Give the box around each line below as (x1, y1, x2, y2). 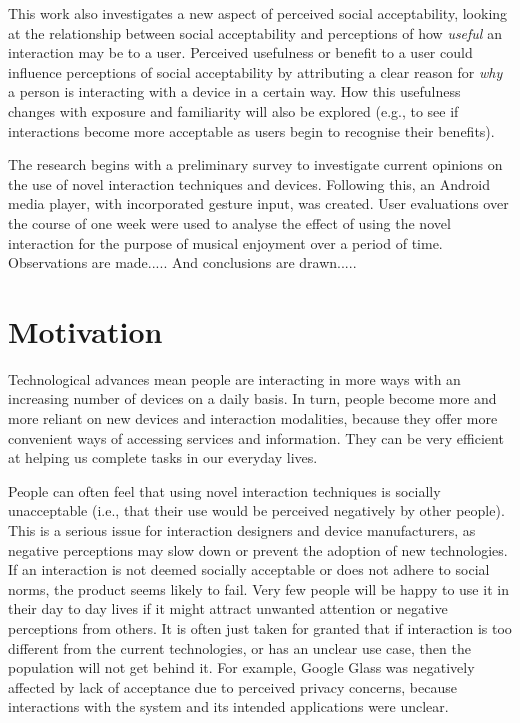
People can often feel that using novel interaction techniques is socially (8, 480, 441, 501)
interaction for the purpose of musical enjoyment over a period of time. (8, 232, 443, 253)
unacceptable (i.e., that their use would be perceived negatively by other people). (8, 500, 505, 521)
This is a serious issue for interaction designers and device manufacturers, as (8, 520, 476, 540)
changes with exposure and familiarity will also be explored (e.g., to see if (8, 100, 459, 121)
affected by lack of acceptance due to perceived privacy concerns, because (8, 676, 457, 697)
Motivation (8, 310, 163, 351)
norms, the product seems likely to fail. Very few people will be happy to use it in (8, 578, 509, 599)
